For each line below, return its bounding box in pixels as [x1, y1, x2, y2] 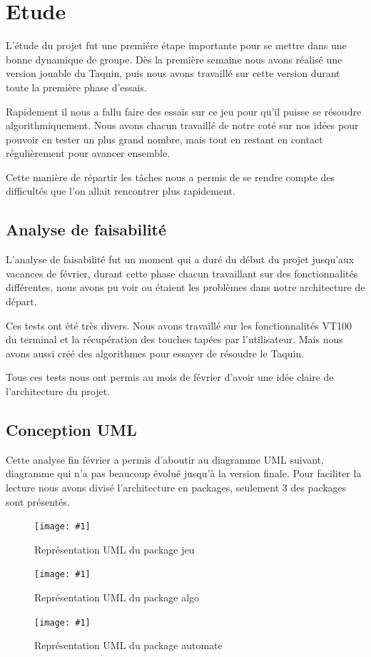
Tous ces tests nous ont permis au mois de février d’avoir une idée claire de [6, 370, 334, 384]
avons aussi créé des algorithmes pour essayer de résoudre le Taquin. [6, 345, 305, 360]
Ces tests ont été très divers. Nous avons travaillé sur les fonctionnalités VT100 [6, 317, 352, 332]
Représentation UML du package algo [34, 590, 200, 605]
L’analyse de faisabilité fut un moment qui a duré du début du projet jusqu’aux [6, 252, 355, 267]
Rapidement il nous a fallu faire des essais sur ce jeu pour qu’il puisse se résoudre [6, 103, 362, 118]
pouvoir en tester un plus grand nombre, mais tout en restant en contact [6, 131, 323, 146]
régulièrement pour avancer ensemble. [6, 146, 171, 161]
